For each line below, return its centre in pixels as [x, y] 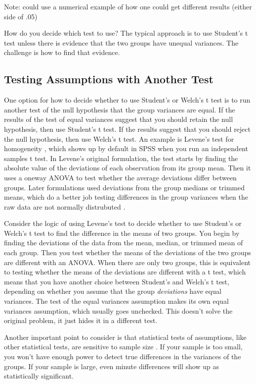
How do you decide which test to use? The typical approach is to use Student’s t [126, 33]
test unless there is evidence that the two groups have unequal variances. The [121, 42]
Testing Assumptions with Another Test [109, 79]
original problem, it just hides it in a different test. [81, 320]
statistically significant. [39, 376]
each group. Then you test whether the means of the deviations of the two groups [128, 252]
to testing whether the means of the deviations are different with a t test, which [125, 272]
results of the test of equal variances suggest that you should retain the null [119, 119]
